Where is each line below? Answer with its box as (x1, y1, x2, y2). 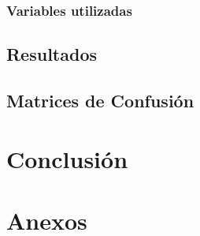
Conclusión (6, 142, 128, 174)
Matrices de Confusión (6, 88, 194, 113)
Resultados (6, 42, 97, 66)
